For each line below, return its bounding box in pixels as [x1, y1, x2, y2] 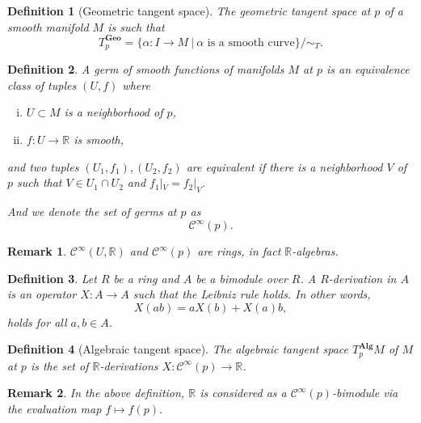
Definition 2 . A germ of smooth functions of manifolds [7, 61, 284, 78]
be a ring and [113, 269, 179, 286]
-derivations [99, 357, 158, 374]
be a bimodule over [196, 269, 288, 286]
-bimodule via [331, 384, 398, 401]
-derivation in [328, 269, 397, 286]
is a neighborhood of [64, 104, 163, 121]
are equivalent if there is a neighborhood [186, 158, 383, 175]
